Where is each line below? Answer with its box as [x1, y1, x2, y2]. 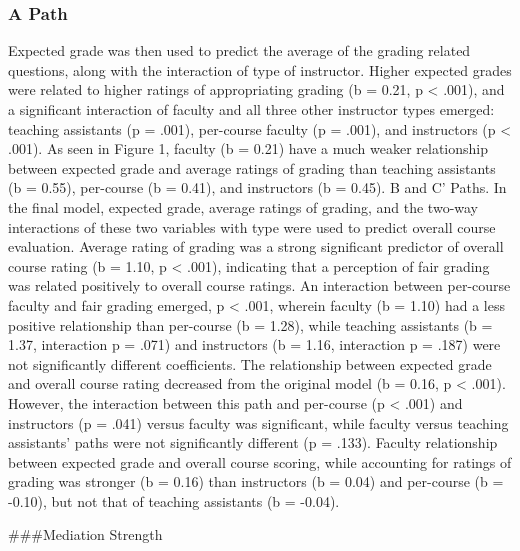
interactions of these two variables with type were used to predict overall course [8, 216, 496, 237]
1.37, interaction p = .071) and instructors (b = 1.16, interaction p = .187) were [8, 334, 501, 355]
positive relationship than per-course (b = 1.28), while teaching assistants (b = [8, 314, 493, 335]
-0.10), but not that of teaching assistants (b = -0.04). [8, 490, 340, 511]
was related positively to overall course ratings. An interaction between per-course [8, 275, 511, 296]
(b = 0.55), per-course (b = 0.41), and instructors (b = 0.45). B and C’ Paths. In [8, 177, 507, 198]
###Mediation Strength [8, 524, 163, 545]
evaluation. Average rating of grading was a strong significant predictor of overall [8, 236, 504, 257]
